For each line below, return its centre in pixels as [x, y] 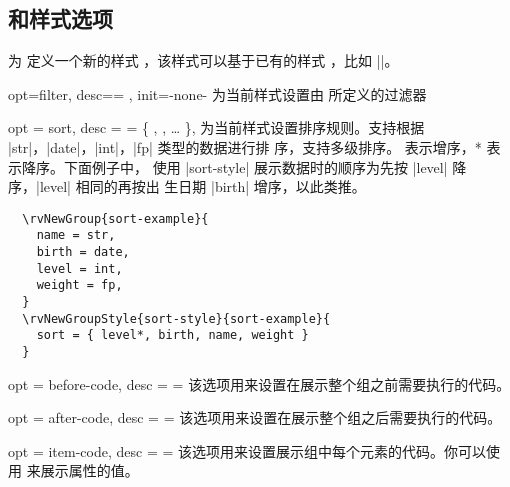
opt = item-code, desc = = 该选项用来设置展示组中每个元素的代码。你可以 [247, 450]
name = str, [76, 235]
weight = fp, [79, 285]
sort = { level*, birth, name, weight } [172, 335]
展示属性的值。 [89, 470]
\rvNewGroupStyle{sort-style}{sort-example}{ [176, 318]
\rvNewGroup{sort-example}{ [115, 218]
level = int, [79, 268]
